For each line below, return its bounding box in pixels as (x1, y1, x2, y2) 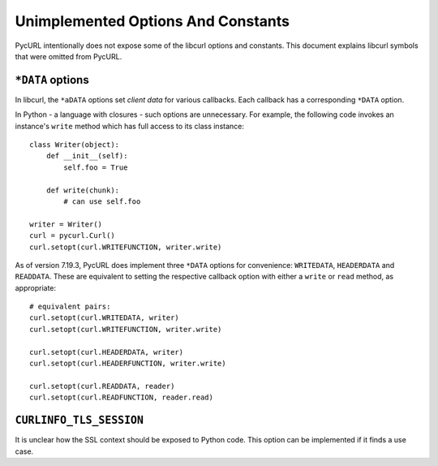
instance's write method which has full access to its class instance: (15, 121, 245, 131)
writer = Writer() (29, 219, 103, 229)
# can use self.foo (63, 196, 141, 206)
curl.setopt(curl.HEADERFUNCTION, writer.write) (29, 359, 226, 369)
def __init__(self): (45, 151, 128, 161)
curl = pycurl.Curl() (29, 231, 115, 240)
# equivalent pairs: (29, 302, 111, 312)
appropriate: (15, 283, 57, 292)
